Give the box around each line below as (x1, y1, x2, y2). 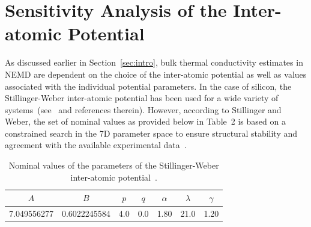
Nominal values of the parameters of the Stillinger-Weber (8, 159, 219, 172)
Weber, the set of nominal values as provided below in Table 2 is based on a (5, 115, 286, 128)
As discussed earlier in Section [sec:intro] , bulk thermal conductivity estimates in (5, 56, 303, 69)
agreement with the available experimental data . (5, 138, 187, 151)
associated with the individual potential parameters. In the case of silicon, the (5, 79, 292, 92)
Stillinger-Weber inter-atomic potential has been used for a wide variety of (5, 92, 279, 104)
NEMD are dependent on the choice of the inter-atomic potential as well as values (5, 67, 307, 80)
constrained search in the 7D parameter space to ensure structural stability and (5, 126, 298, 139)
